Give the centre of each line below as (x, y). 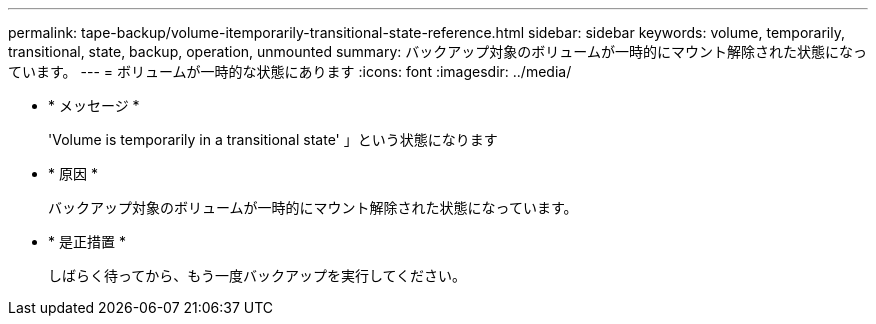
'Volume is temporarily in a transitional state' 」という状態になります (273, 139)
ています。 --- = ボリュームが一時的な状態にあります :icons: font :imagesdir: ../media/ (290, 71)
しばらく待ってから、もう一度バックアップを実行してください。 (257, 275)
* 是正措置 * (87, 241)
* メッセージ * (94, 105)
